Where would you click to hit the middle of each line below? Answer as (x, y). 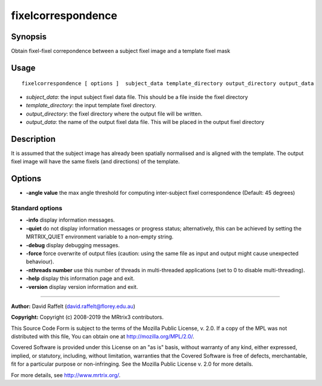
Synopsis (29, 37)
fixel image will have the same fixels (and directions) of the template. (95, 161)
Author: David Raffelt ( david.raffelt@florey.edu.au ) (73, 306)
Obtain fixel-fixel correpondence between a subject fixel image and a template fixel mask (121, 51)
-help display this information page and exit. (80, 278)
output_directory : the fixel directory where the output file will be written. (114, 114)
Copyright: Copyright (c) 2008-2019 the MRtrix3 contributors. (87, 317)
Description (33, 139)
